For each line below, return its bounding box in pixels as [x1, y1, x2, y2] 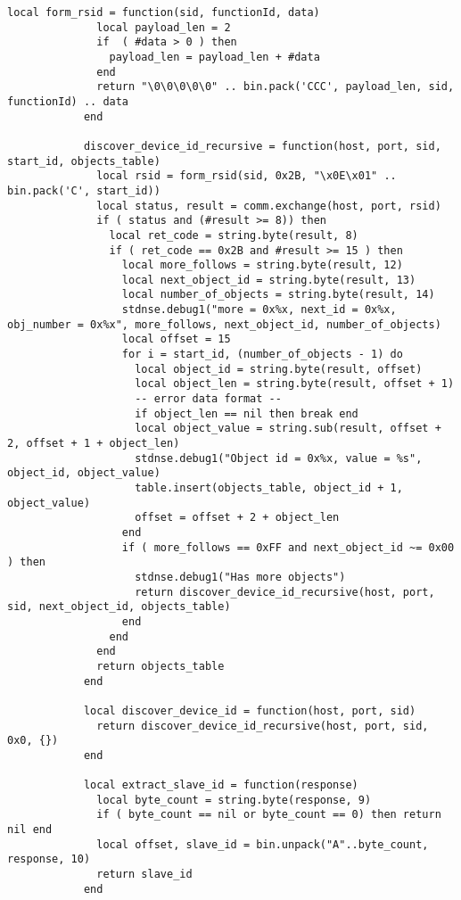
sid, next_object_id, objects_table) [7, 600, 231, 614]
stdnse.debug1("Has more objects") [135, 570, 346, 583]
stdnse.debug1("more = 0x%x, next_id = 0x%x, [121, 303, 397, 317]
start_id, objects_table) [7, 154, 161, 168]
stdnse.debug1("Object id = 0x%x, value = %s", [135, 451, 423, 465]
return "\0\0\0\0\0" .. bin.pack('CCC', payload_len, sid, [96, 80, 455, 94]
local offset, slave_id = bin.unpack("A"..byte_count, [96, 838, 429, 851]
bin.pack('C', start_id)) [7, 184, 161, 197]
